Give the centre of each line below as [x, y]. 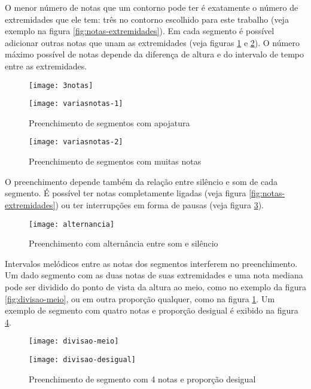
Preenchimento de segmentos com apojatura [109, 122]
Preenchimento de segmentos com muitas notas [115, 161]
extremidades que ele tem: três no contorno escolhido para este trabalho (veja [147, 19]
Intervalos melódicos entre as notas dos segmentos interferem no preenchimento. [151, 263]
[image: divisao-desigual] [82, 359]
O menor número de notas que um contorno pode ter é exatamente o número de [152, 7]
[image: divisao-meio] [74, 341]
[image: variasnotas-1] [76, 104]
